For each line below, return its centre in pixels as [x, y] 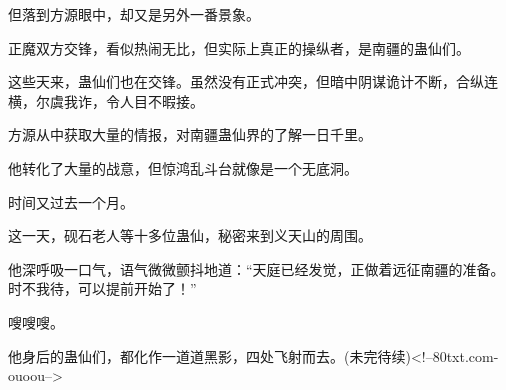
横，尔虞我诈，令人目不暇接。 [106, 100]
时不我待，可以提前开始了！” [102, 288]
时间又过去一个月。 [71, 201]
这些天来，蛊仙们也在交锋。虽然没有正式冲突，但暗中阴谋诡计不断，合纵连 [253, 81]
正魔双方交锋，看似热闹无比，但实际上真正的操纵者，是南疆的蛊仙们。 [239, 47]
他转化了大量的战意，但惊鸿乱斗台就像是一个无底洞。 [183, 167]
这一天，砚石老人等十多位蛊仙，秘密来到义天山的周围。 [190, 235]
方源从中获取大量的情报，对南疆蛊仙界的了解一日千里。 [190, 134]
